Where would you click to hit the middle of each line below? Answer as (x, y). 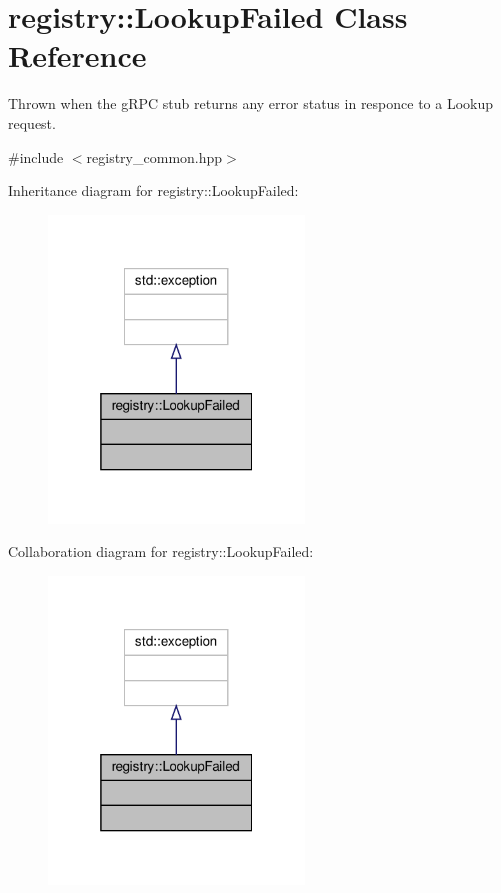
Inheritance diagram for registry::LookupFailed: (153, 190)
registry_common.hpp (154, 156)
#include (36, 156)
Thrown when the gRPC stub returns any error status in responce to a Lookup (251, 103)
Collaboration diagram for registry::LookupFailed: (161, 551)
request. (32, 122)
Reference (77, 55)
